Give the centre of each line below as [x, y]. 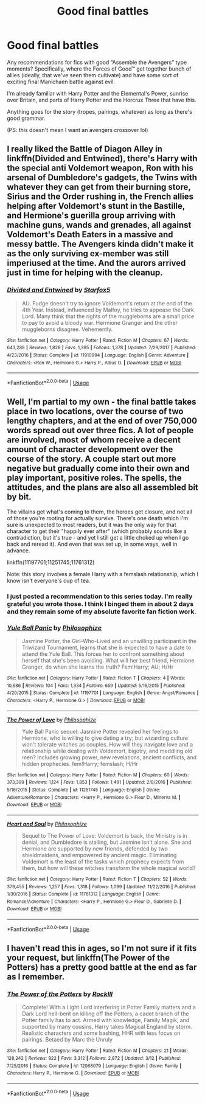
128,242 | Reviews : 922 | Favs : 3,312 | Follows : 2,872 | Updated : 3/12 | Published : [94, 1059]
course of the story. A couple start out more [92, 459]
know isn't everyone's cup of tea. [49, 580]
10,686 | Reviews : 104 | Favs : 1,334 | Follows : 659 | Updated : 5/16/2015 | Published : [96, 686]
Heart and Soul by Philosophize [47, 824]
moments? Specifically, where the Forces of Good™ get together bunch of [99, 69]
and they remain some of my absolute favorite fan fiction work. [102, 611]
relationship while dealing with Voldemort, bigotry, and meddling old [107, 751]
